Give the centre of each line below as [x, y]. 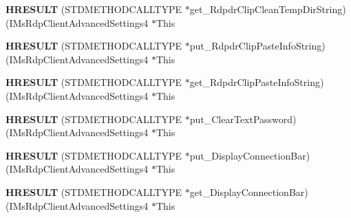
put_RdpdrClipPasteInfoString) [257, 46]
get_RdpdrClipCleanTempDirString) [268, 9]
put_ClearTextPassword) [243, 119]
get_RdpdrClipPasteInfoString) [257, 82]
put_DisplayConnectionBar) [250, 155]
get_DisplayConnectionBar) [249, 192]
